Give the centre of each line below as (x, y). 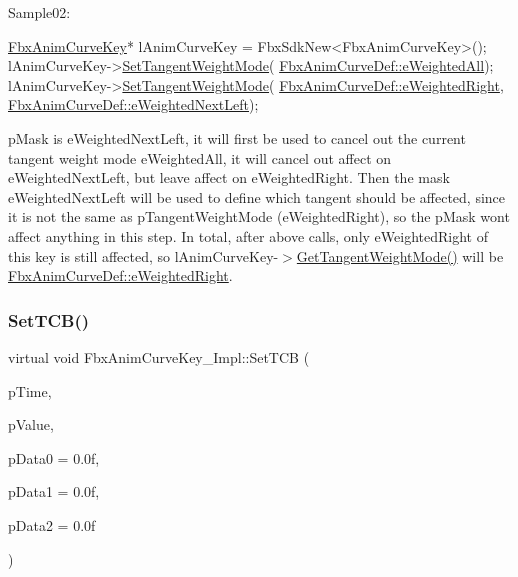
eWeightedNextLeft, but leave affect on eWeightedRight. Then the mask (229, 177)
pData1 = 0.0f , (54, 491)
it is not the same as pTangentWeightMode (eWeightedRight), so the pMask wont (259, 216)
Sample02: (39, 12)
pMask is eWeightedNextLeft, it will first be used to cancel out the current (237, 137)
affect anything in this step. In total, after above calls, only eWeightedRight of (248, 235)
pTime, (30, 390)
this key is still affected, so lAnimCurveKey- (143, 255)
